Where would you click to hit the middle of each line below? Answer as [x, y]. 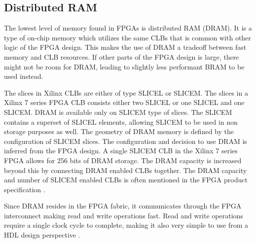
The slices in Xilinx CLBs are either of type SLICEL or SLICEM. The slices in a [126, 92]
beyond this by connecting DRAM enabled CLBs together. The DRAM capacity [126, 170]
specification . [25, 189]
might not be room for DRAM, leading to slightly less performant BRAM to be [124, 66]
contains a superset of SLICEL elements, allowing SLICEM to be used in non [121, 121]
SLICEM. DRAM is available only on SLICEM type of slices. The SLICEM [118, 112]
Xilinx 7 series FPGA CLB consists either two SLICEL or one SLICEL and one [124, 102]
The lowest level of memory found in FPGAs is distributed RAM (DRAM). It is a [128, 28]
